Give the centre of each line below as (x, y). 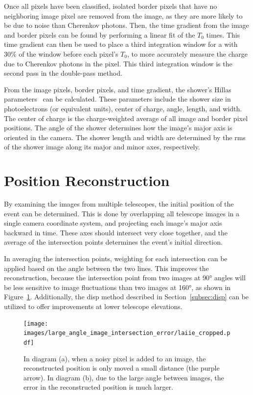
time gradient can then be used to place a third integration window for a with (121, 44)
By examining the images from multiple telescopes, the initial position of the (119, 204)
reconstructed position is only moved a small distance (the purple (122, 368)
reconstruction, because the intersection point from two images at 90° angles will (125, 278)
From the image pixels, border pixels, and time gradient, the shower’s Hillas (118, 89)
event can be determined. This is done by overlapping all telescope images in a (122, 213)
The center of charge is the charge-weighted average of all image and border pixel (126, 118)
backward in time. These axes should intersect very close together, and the (116, 232)
